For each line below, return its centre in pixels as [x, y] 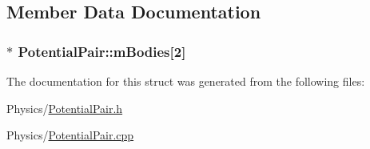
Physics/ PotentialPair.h [65, 108]
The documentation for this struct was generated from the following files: [186, 81]
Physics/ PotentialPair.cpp [70, 135]
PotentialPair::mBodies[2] [102, 51]
